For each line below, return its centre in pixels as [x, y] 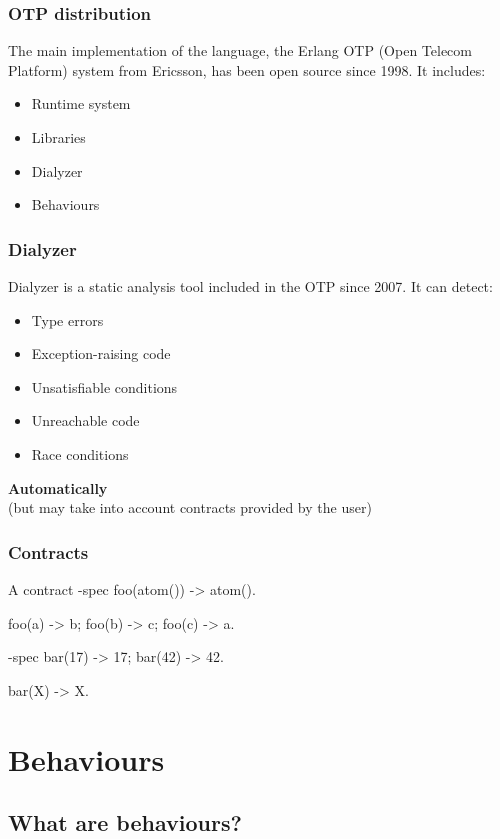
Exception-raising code [101, 353]
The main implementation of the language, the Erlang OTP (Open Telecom [240, 50]
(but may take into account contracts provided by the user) [190, 507]
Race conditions [80, 453]
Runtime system [81, 103]
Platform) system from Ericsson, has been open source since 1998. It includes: [247, 69]
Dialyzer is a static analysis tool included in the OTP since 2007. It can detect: [250, 286]
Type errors [67, 319]
